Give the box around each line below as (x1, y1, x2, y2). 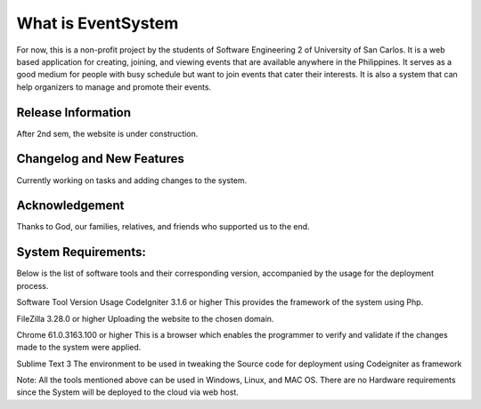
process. (16, 280, 49, 291)
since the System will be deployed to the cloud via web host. (16, 387, 240, 397)
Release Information (16, 105, 132, 120)
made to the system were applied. (16, 342, 142, 353)
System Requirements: (16, 245, 146, 260)
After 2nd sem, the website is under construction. (16, 128, 199, 139)
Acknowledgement (16, 198, 125, 213)
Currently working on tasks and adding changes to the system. (16, 174, 248, 186)
